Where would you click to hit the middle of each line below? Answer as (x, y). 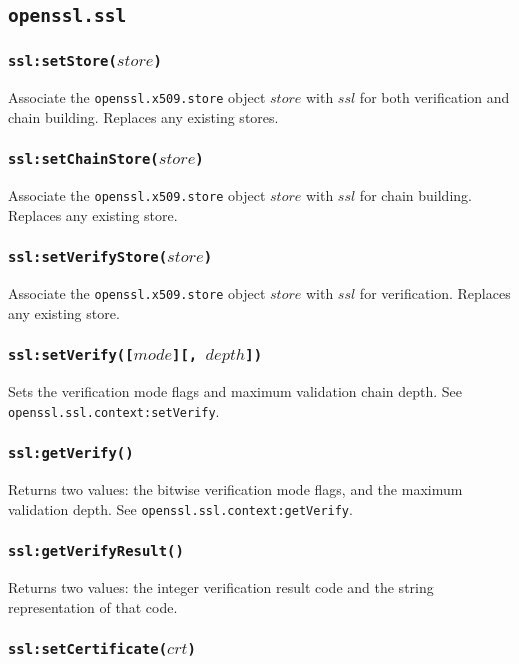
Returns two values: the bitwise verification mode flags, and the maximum (235, 489)
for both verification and (434, 97)
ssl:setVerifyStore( (88, 257)
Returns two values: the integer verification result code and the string (221, 587)
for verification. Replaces (435, 293)
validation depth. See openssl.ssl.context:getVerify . (180, 508)
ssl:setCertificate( (88, 649)
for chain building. (415, 195)
